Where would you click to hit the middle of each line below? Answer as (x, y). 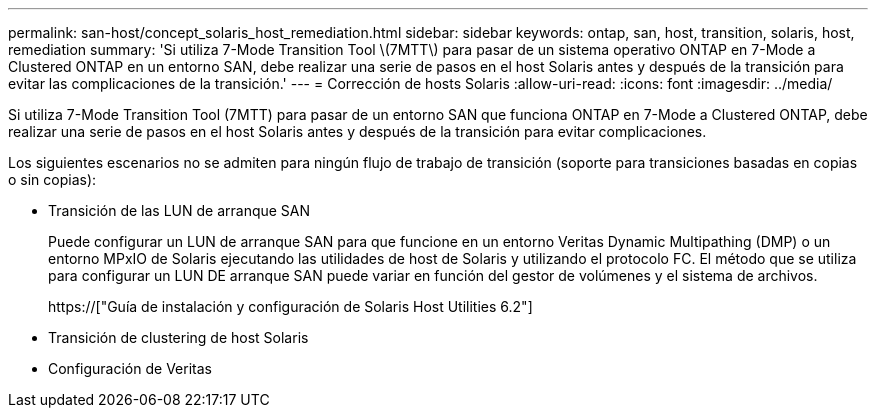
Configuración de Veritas (130, 368)
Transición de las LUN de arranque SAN (179, 210)
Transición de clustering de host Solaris (178, 337)
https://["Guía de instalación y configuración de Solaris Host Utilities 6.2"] (290, 306)
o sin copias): (52, 179)
